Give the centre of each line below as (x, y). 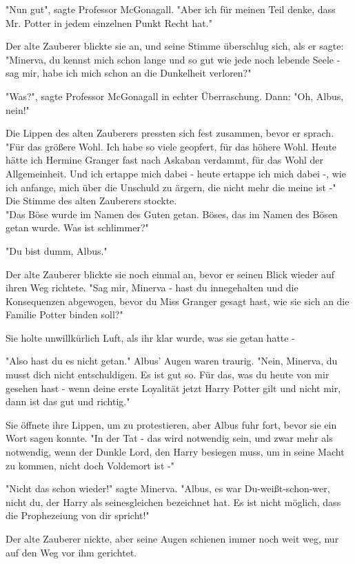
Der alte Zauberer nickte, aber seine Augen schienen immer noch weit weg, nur (172, 538)
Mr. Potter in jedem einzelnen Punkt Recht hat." (109, 22)
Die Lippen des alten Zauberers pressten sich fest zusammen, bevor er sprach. (170, 133)
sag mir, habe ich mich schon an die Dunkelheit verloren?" (129, 73)
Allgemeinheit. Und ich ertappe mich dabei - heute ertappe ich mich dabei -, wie (176, 173)
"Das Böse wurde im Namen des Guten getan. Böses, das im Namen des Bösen (172, 214)
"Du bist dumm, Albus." (57, 250)
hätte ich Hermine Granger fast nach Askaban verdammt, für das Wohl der (165, 160)
